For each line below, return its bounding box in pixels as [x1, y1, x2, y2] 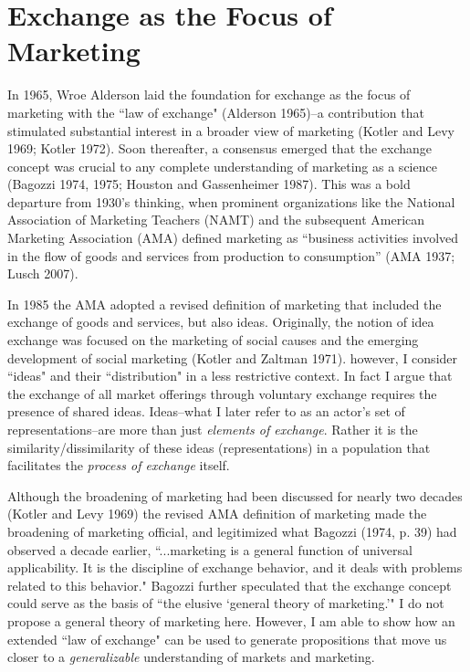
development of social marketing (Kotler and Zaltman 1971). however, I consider [7, 348, 458, 367]
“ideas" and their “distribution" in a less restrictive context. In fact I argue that [7, 366, 453, 385]
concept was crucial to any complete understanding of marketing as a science [7, 156, 437, 175]
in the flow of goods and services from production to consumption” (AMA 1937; [7, 246, 455, 265]
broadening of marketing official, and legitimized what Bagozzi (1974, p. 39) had [7, 521, 457, 541]
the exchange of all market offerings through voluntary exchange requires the [7, 383, 437, 403]
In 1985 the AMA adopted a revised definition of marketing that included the [7, 294, 442, 313]
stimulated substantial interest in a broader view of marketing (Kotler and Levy [7, 121, 454, 140]
